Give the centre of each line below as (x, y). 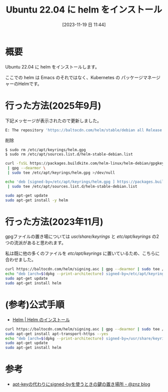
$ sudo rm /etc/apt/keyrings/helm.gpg (45, 150)
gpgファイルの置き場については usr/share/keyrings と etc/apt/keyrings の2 (82, 237)
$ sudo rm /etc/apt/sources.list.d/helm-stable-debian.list (69, 154)
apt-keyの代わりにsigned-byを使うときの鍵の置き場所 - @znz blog (81, 384)
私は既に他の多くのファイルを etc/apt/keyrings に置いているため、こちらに (82, 253)
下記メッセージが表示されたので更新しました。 (53, 121)
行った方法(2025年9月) (53, 106)
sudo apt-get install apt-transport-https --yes (57, 334)
